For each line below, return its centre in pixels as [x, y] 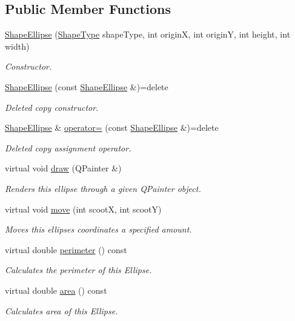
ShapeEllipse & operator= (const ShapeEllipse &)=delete [112, 127]
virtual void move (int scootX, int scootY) [83, 209]
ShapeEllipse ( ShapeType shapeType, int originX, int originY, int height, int [148, 34]
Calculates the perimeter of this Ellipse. [78, 270]
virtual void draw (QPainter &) [63, 168]
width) [17, 46]
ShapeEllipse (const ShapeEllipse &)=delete [87, 86]
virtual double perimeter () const [66, 249]
